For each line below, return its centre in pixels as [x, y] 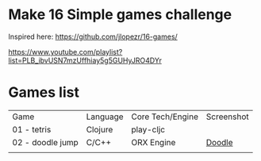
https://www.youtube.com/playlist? [65, 52]
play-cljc [148, 129]
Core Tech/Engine [165, 117]
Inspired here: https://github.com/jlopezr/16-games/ [93, 36]
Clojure [100, 129]
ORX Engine [154, 142]
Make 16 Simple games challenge [120, 15]
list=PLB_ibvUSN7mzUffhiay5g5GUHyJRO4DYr [85, 60]
